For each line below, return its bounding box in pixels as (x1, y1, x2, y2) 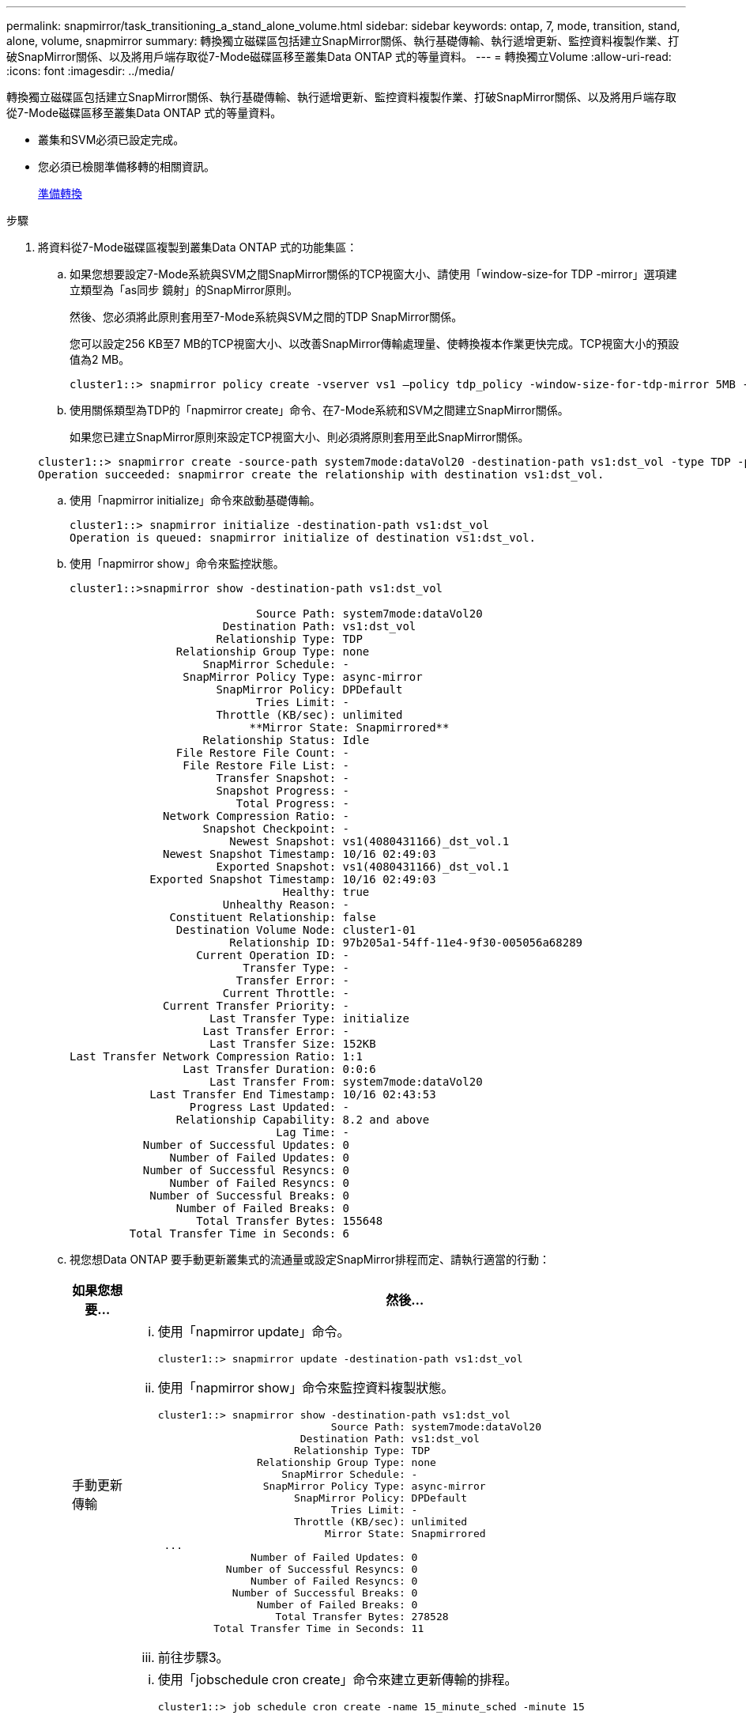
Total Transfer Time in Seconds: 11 (213, 1623, 424, 1634)
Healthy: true (282, 886, 370, 898)
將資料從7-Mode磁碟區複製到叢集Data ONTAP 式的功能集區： (38, 240, 358, 254)
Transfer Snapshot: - (216, 772, 350, 784)
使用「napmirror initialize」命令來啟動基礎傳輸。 (70, 493, 321, 507)
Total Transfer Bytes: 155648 (196, 1215, 383, 1227)
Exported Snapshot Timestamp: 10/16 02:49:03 (149, 873, 436, 886)
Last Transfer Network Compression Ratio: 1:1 (70, 1050, 363, 1063)
